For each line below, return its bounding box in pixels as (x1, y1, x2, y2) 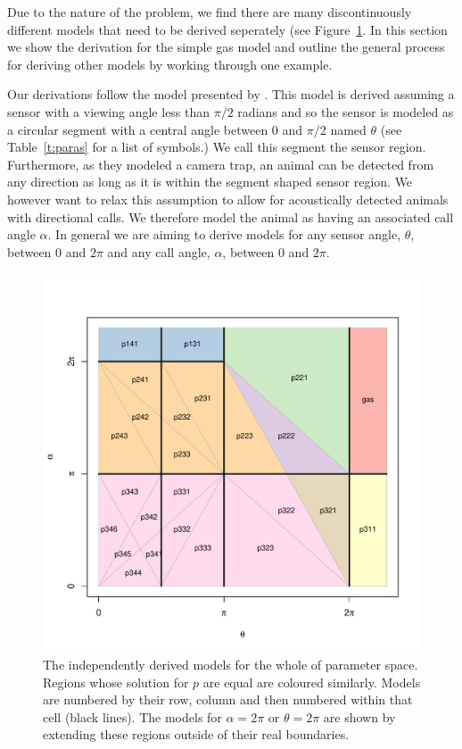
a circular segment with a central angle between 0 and (7, 120, 303, 138)
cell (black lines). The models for (43, 707, 222, 726)
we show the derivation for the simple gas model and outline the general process (7, 37, 445, 56)
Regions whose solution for (43, 672, 189, 691)
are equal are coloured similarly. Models (202, 672, 421, 691)
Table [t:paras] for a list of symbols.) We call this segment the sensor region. (7, 137, 426, 156)
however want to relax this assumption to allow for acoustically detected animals (7, 189, 449, 208)
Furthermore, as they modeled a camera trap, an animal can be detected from (7, 154, 434, 173)
